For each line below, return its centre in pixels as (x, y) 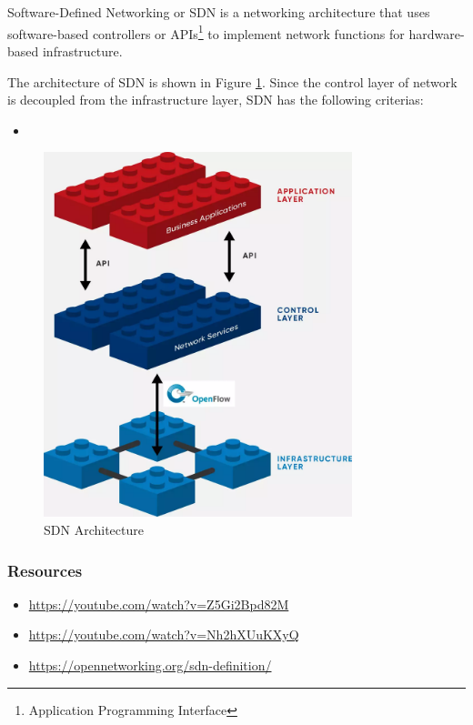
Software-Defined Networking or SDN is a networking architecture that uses (219, 12)
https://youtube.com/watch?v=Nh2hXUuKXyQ (164, 634)
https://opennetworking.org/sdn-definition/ (150, 665)
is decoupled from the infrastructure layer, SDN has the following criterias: (216, 100)
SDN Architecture (94, 530)
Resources (45, 570)
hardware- (437, 33)
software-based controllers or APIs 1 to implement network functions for (206, 32)
